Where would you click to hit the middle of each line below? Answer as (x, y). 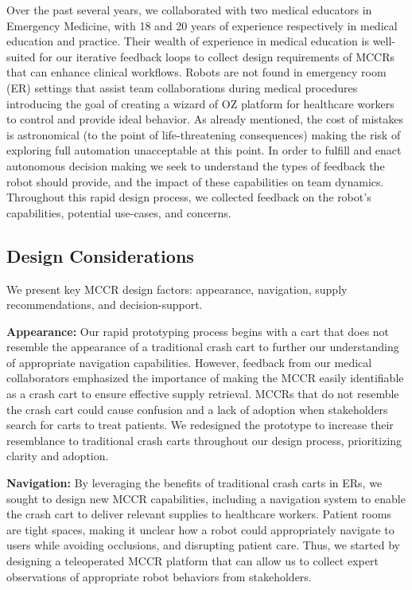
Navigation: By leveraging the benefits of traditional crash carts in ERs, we (194, 483)
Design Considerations (100, 255)
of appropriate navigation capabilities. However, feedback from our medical (189, 362)
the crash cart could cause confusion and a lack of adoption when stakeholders (197, 409)
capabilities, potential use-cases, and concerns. (119, 212)
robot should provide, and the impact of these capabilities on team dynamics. (195, 181)
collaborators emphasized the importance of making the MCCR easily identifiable (205, 378)
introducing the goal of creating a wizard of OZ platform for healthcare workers (200, 103)
